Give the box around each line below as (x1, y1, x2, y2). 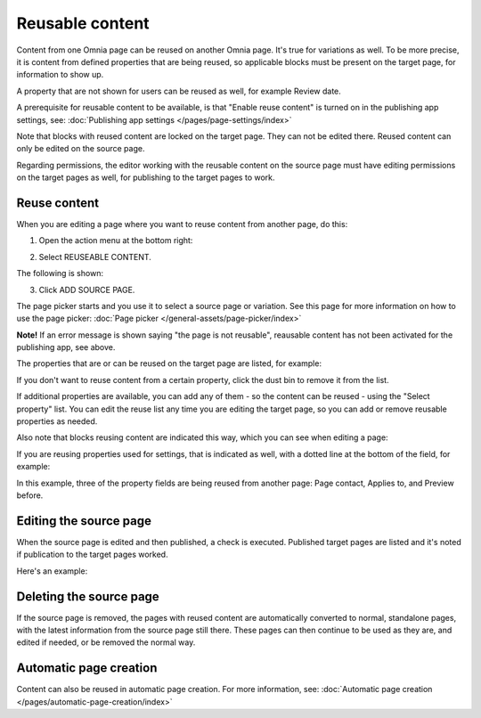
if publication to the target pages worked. (16, 549, 168, 560)
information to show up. (16, 69, 104, 80)
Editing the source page (16, 513, 151, 528)
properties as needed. (16, 416, 98, 427)
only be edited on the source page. (16, 143, 145, 154)
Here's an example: (16, 566, 88, 576)
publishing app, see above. (16, 342, 116, 353)
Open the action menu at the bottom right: (38, 235, 193, 246)
